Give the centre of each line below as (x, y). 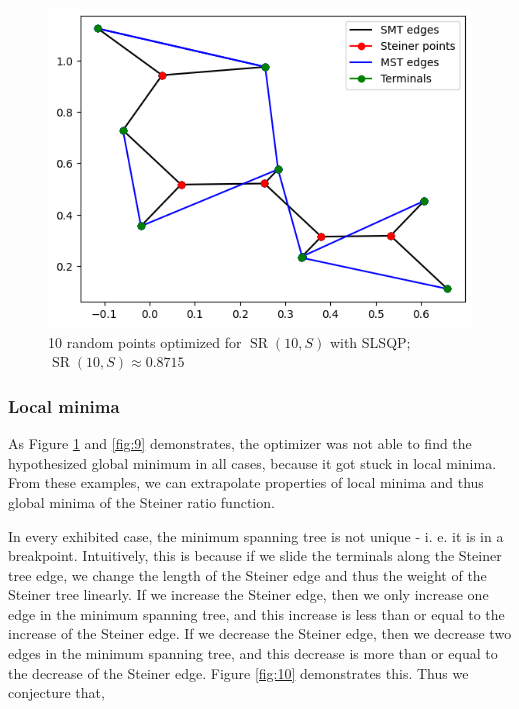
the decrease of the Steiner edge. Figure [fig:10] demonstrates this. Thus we (238, 672)
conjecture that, (56, 692)
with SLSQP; (370, 341)
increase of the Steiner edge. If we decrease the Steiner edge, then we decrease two (260, 633)
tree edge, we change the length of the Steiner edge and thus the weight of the (247, 574)
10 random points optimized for (145, 341)
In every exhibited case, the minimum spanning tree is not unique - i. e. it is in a (256, 535)
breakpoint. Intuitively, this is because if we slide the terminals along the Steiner (255, 555)
